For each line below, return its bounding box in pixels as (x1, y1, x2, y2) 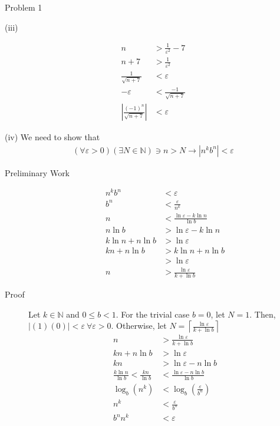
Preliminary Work (5, 166, 70, 179)
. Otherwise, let (111, 319, 167, 332)
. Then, (249, 308, 276, 320)
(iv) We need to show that (5, 131, 100, 143)
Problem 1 (5, 1, 42, 13)
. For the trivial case (116, 308, 190, 320)
